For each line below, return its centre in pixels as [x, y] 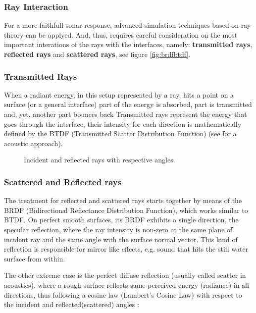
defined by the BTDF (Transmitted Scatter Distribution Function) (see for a [120, 133]
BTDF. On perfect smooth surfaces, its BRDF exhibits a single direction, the [121, 220]
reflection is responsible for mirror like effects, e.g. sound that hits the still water [126, 249]
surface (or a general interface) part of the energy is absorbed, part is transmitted [128, 104]
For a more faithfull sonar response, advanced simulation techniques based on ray [128, 25]
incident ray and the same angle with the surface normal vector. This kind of [121, 239]
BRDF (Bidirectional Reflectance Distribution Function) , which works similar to [126, 210]
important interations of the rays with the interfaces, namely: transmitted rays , [128, 44]
